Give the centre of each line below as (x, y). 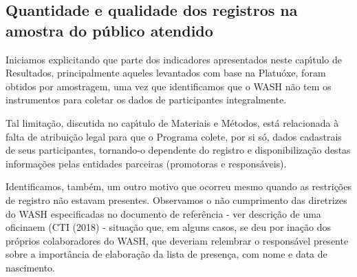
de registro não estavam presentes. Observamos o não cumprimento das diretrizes (176, 199)
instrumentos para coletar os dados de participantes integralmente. (146, 100)
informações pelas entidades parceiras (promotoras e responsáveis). (146, 163)
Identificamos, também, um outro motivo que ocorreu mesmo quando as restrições (178, 186)
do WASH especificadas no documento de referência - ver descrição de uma (163, 213)
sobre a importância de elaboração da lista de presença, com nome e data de (166, 254)
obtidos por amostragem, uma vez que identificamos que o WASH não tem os (169, 86)
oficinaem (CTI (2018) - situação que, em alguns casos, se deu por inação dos (168, 227)
